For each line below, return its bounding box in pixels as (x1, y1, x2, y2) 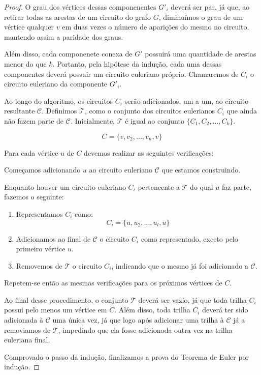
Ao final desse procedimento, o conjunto (4, 294, 128, 305)
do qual (190, 181, 213, 192)
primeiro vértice (16, 243, 66, 254)
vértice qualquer (4, 21, 54, 32)
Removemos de (16, 260, 62, 271)
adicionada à (4, 314, 44, 325)
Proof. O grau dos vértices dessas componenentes (4, 2, 156, 12)
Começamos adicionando (4, 164, 81, 175)
